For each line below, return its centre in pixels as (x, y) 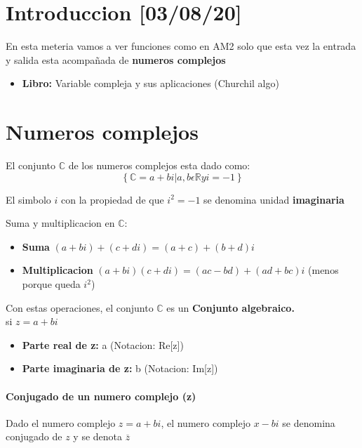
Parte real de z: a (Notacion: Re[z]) (103, 344)
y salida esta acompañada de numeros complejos (116, 59)
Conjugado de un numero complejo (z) (101, 396)
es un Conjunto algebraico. (230, 307)
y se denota (98, 436)
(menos (323, 270)
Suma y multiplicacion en (60, 223)
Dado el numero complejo (61, 422)
